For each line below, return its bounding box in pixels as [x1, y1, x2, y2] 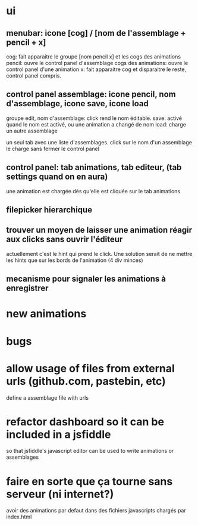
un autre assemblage [6, 127, 58, 134]
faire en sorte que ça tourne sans [6, 474, 173, 488]
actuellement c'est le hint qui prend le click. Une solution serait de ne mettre [6, 250, 193, 257]
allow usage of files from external [6, 362, 175, 375]
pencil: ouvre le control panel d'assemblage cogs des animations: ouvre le [6, 60, 188, 66]
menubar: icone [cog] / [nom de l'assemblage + [6, 28, 186, 38]
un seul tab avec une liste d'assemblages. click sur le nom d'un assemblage [6, 138, 192, 146]
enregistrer [6, 283, 49, 294]
